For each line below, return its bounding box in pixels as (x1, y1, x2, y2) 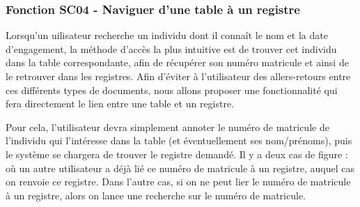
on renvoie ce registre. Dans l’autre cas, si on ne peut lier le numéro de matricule (6, 174, 351, 189)
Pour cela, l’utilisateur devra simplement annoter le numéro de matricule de (6, 119, 329, 134)
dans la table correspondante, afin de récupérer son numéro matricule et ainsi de (6, 55, 349, 70)
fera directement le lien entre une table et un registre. (6, 96, 235, 111)
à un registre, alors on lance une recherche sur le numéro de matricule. (6, 187, 306, 202)
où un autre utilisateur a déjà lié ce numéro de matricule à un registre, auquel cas (6, 160, 354, 175)
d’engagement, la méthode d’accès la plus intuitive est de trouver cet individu (6, 41, 337, 56)
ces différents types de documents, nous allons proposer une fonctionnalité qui (6, 82, 338, 97)
